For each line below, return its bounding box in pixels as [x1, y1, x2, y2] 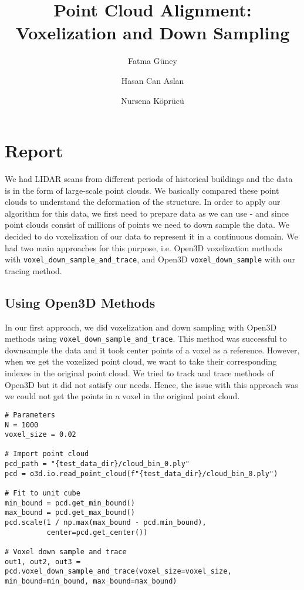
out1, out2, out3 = [5, 557, 80, 566]
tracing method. [5, 264, 62, 277]
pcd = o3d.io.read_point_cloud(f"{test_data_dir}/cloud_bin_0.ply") [5, 469, 278, 478]
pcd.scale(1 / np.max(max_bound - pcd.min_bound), [5, 518, 207, 527]
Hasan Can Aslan [121, 74, 184, 86]
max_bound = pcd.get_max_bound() [5, 508, 135, 517]
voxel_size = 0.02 [5, 430, 76, 439]
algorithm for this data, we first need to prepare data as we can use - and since [5, 207, 289, 219]
